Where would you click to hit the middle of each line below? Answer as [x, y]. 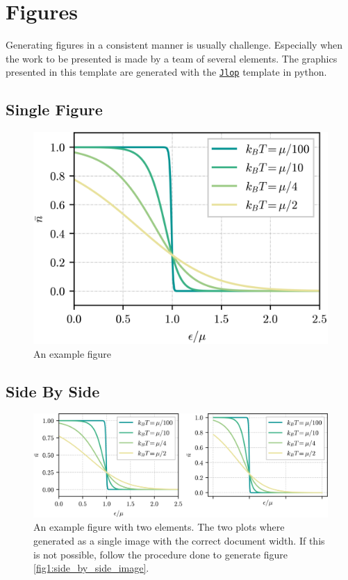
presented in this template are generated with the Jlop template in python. [166, 72]
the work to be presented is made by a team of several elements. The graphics [172, 58]
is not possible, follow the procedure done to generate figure [160, 554]
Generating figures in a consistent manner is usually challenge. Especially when [174, 45]
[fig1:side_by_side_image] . [91, 568]
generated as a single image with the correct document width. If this [179, 540]
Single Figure [54, 109]
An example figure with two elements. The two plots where [159, 527]
